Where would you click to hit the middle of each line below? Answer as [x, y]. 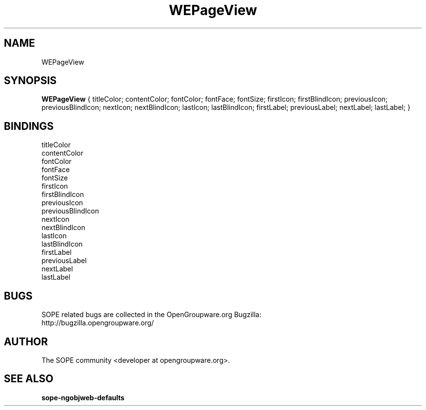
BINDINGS [29, 126]
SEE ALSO [29, 379]
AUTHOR [26, 341]
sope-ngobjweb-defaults [83, 397]
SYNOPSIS [30, 81]
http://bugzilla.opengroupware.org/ [98, 323]
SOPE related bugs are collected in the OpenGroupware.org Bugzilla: [151, 315]
